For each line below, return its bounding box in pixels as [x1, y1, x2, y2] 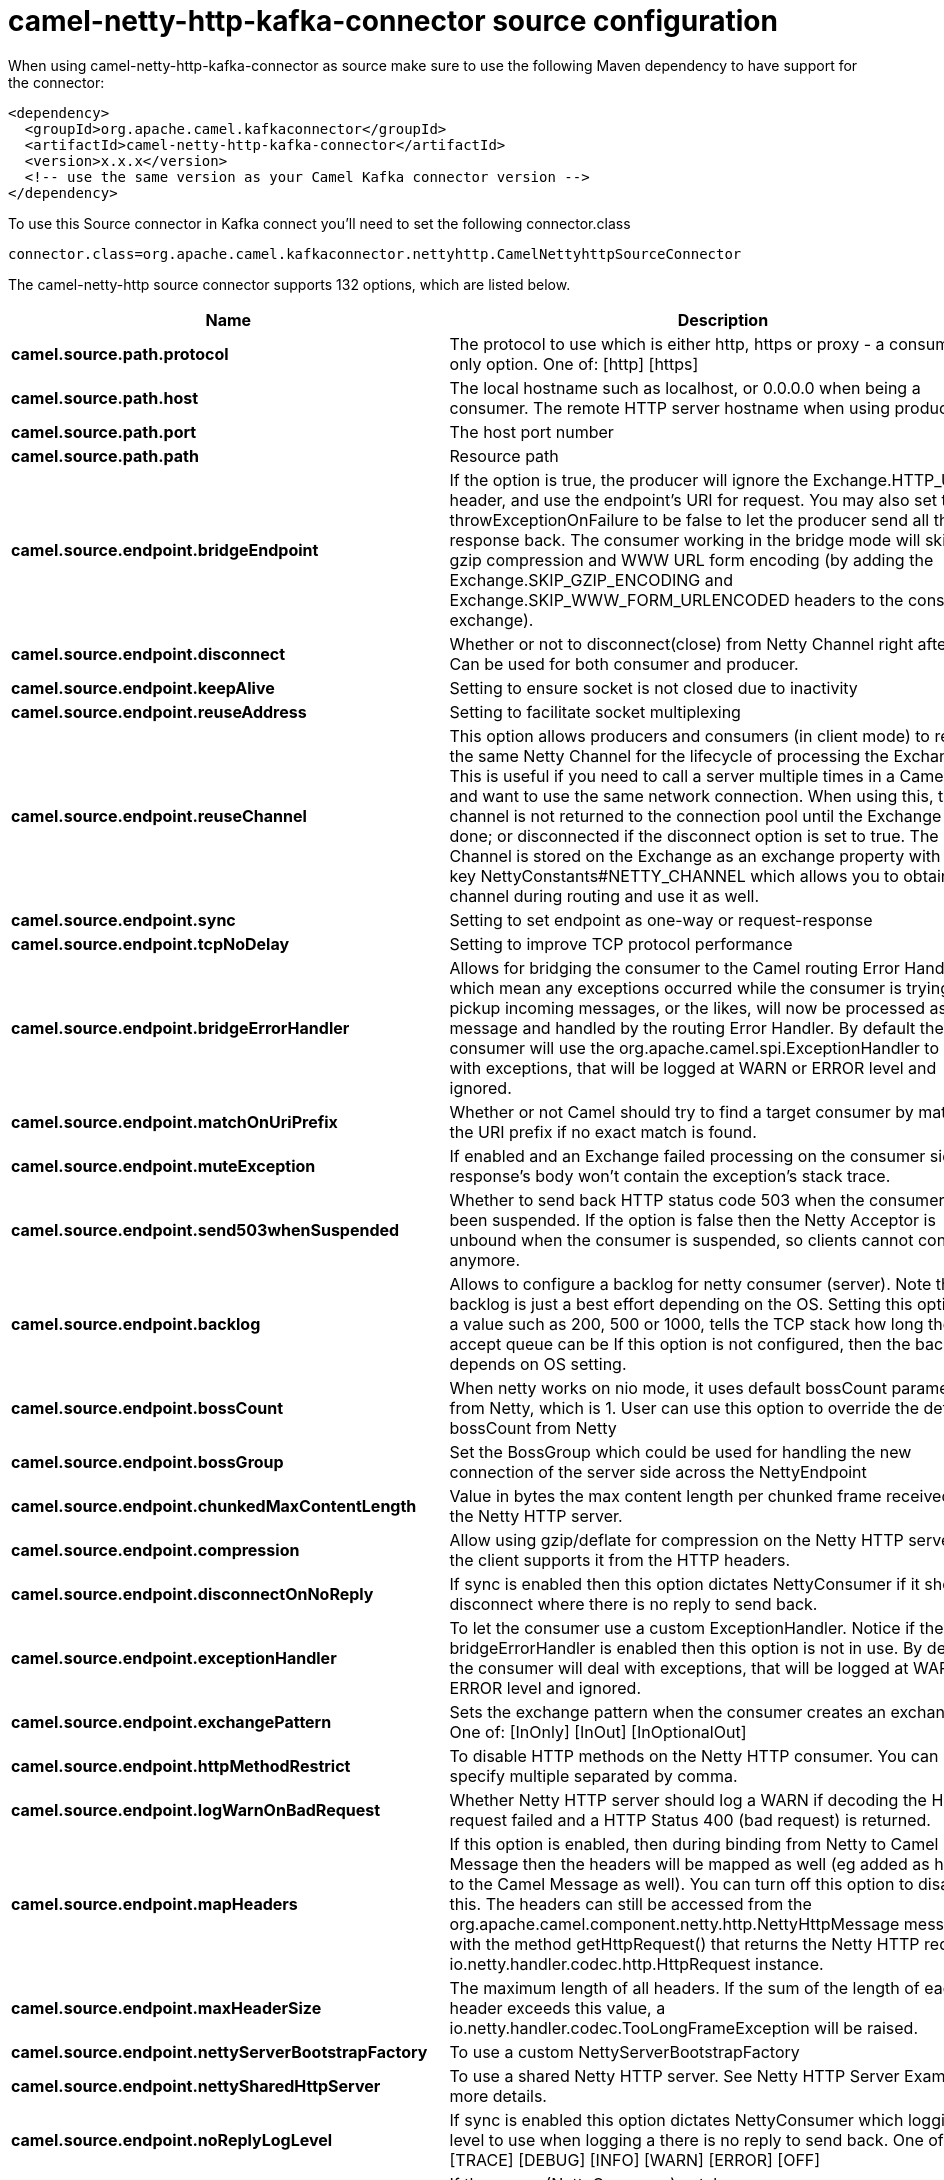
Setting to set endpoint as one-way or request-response [449, 909, 873, 930]
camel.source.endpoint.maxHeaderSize [11, 1997, 322, 2018]
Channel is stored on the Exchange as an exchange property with [449, 845, 941, 866]
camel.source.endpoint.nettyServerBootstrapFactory [11, 2041, 428, 2062]
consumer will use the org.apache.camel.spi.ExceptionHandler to [449, 1037, 939, 1058]
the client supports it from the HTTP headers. [449, 1549, 791, 1570]
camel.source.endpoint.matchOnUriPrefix [11, 1111, 338, 1132]
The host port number [449, 421, 614, 442]
